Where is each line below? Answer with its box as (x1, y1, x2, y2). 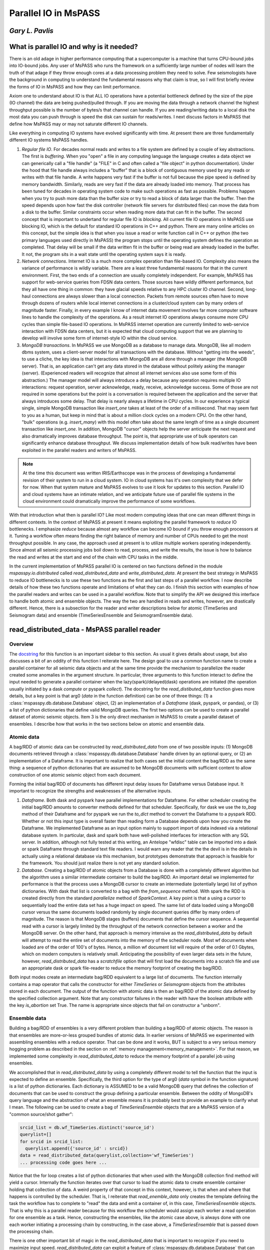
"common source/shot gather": (9, 1111, 73, 1117)
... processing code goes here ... (19, 1159, 107, 1165)
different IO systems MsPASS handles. (9, 137, 88, 143)
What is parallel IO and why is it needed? (9, 42, 138, 51)
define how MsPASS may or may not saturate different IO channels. (9, 120, 148, 127)
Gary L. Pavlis (9, 26, 53, 35)
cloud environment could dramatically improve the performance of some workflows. (22, 498, 196, 504)
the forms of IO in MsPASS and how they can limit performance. (9, 83, 141, 89)
